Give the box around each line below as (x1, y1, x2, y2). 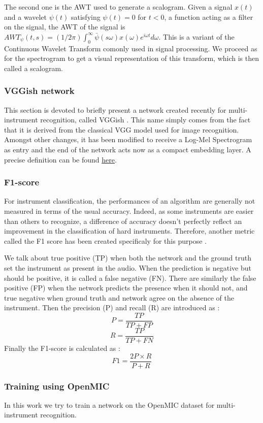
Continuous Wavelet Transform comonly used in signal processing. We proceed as (4, 43, 257, 53)
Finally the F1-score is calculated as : (4, 343, 120, 353)
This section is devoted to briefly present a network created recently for (4, 104, 226, 115)
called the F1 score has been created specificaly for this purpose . (4, 235, 207, 246)
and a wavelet (4, 11, 47, 22)
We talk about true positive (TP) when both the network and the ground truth (4, 252, 251, 263)
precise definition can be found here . (4, 154, 117, 165)
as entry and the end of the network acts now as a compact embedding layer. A (4, 144, 251, 154)
